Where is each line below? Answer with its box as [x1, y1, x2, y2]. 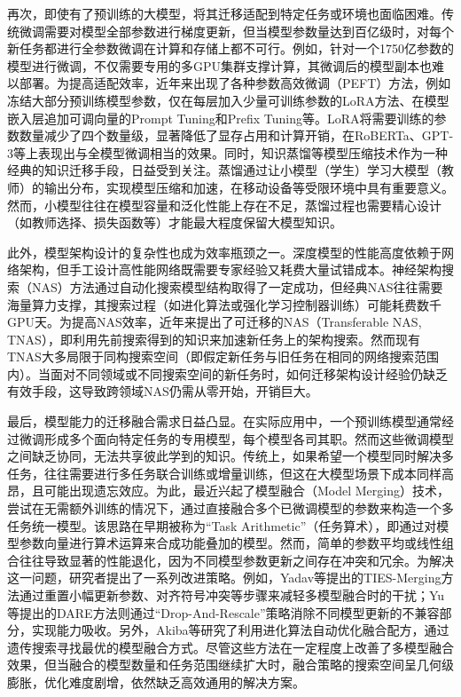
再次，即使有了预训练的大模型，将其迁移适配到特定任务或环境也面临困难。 [7, 4, 441, 22]
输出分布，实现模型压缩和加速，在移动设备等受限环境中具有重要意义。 [43, 178, 454, 196]
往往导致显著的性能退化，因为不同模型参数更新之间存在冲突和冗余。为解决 [19, 550, 454, 569]
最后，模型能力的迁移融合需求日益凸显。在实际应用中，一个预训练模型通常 [7, 412, 441, 431]
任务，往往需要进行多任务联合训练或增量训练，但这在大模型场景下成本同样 [7, 463, 441, 482]
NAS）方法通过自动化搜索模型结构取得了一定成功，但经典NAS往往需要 [31, 277, 443, 296]
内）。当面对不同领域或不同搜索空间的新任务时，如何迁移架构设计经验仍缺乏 [7, 364, 448, 383]
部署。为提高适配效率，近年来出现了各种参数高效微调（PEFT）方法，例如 [19, 74, 451, 92]
